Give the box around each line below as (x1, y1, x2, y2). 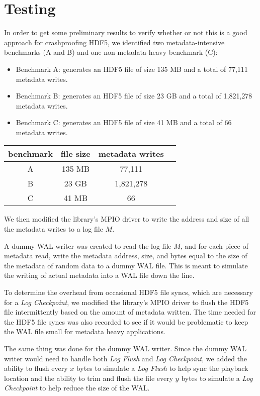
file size (60, 148, 91, 160)
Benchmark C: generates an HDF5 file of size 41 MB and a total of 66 (16, 117, 232, 128)
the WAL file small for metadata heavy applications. (4, 326, 165, 337)
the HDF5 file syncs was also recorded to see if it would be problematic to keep (4, 316, 248, 327)
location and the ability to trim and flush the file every (4, 372, 174, 383)
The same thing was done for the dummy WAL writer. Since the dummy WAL (4, 343, 247, 353)
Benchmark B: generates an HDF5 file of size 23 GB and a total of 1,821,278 (16, 90, 252, 101)
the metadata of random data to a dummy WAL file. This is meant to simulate (4, 260, 248, 270)
